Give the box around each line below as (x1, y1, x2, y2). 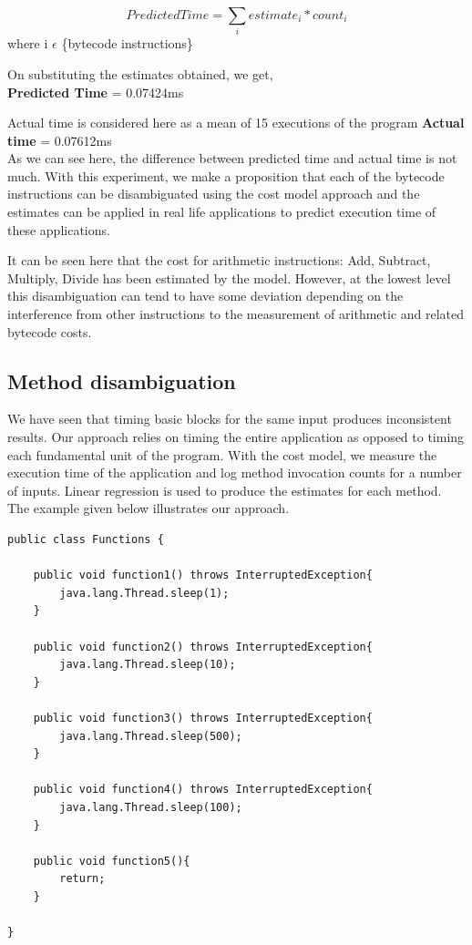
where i (7, 34, 48, 53)
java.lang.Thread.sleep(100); (59, 800, 242, 814)
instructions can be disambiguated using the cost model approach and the (7, 184, 420, 203)
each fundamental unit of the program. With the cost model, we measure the (7, 445, 437, 464)
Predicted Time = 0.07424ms (7, 82, 184, 101)
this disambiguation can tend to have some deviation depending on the (7, 286, 404, 305)
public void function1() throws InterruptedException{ (33, 569, 373, 582)
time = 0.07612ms (7, 130, 112, 149)
